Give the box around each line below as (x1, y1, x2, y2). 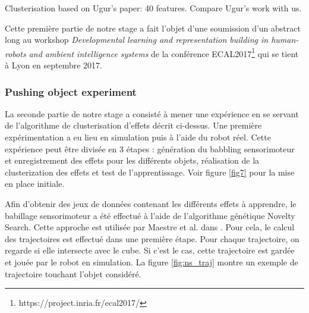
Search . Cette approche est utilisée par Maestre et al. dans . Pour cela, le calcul (5, 221, 295, 233)
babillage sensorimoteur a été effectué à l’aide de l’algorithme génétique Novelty (5, 209, 295, 221)
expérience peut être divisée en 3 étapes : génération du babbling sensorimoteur (5, 142, 295, 155)
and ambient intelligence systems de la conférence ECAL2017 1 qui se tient (29, 45, 299, 60)
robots (5, 47, 26, 60)
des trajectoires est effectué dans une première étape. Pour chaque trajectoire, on (5, 232, 299, 245)
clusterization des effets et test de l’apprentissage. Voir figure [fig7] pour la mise (5, 165, 295, 178)
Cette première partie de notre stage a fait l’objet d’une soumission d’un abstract (5, 21, 301, 34)
